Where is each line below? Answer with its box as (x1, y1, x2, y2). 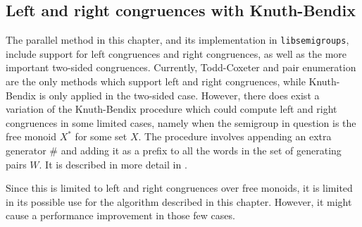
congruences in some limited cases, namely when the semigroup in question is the (6, 115, 356, 130)
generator (6, 143, 46, 158)
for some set (75, 129, 127, 144)
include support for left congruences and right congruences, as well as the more (6, 46, 347, 61)
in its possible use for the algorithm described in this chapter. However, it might (6, 194, 352, 209)
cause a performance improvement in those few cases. (6, 208, 235, 223)
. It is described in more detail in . (39, 157, 187, 171)
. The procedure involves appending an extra (138, 129, 332, 144)
